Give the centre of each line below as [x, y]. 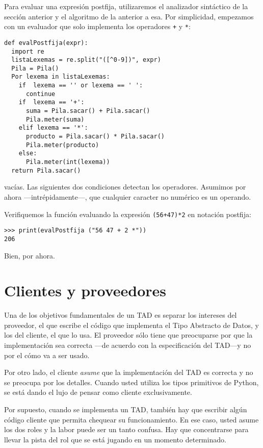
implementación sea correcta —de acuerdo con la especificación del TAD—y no [128, 345]
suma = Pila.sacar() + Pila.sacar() [88, 111]
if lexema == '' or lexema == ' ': [81, 86]
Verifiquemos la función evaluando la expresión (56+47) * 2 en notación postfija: [128, 214]
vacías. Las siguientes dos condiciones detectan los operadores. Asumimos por [125, 187]
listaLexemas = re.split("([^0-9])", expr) [86, 60]
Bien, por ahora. [30, 255]
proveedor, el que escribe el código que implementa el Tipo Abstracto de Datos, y [131, 325]
